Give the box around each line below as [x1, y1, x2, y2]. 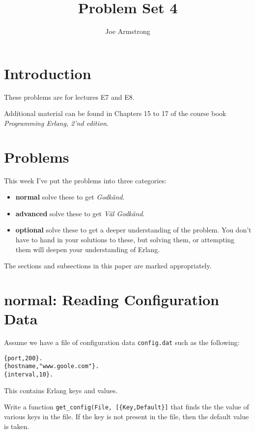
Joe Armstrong [105, 26, 150, 36]
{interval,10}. [4, 371, 54, 378]
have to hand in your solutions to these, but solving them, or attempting [15, 234, 235, 244]
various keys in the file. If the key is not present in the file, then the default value [4, 411, 249, 421]
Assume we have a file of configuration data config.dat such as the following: [4, 337, 240, 347]
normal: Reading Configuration [4, 289, 219, 309]
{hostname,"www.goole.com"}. [4, 363, 99, 370]
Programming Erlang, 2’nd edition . [4, 117, 109, 128]
